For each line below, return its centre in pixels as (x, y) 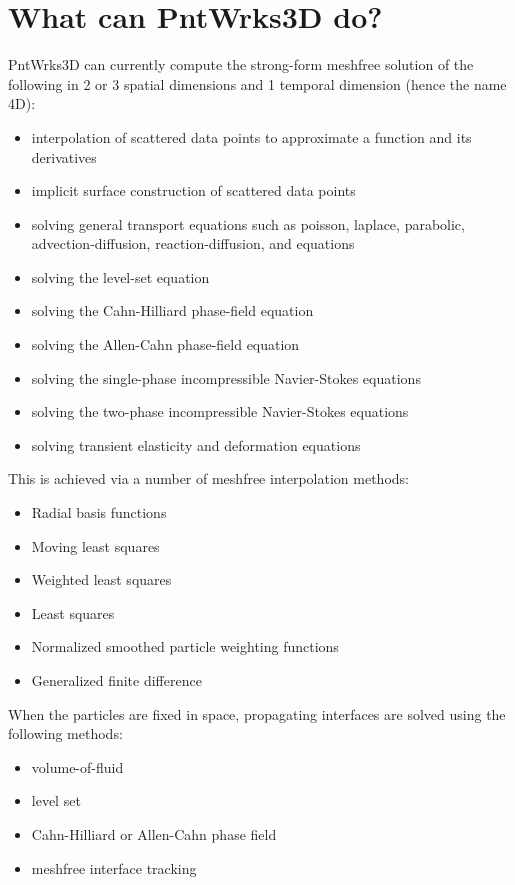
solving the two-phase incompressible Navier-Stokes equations (220, 411)
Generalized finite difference (116, 680)
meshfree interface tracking (114, 867)
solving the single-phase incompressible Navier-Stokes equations (226, 377)
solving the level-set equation (120, 276)
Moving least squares (95, 545)
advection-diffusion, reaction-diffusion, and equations (193, 243)
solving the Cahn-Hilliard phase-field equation (172, 310)
